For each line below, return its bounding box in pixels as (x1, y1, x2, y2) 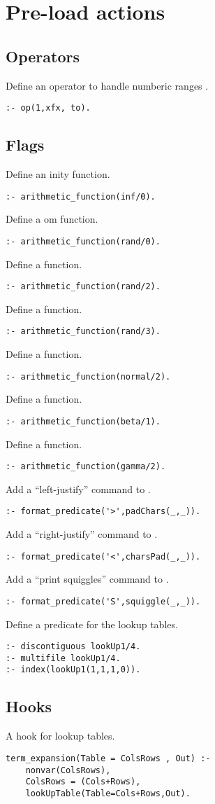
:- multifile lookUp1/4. (6, 653, 121, 663)
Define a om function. (6, 212, 98, 226)
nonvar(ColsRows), (25, 765, 111, 775)
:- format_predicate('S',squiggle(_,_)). (6, 596, 201, 607)
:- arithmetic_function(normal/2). (6, 371, 171, 382)
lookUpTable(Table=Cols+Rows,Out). (25, 788, 191, 798)
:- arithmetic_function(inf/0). (6, 191, 156, 202)
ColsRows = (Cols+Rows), (25, 777, 141, 787)
